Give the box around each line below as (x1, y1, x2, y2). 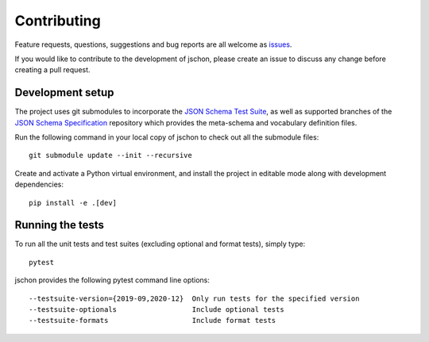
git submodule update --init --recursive (29, 151, 192, 160)
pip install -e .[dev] (29, 198, 118, 207)
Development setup (14, 86, 114, 99)
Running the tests (14, 218, 105, 232)
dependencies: (14, 179, 64, 190)
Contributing (14, 12, 101, 29)
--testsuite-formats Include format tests (29, 316, 276, 325)
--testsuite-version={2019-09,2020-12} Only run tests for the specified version (29, 294, 360, 303)
